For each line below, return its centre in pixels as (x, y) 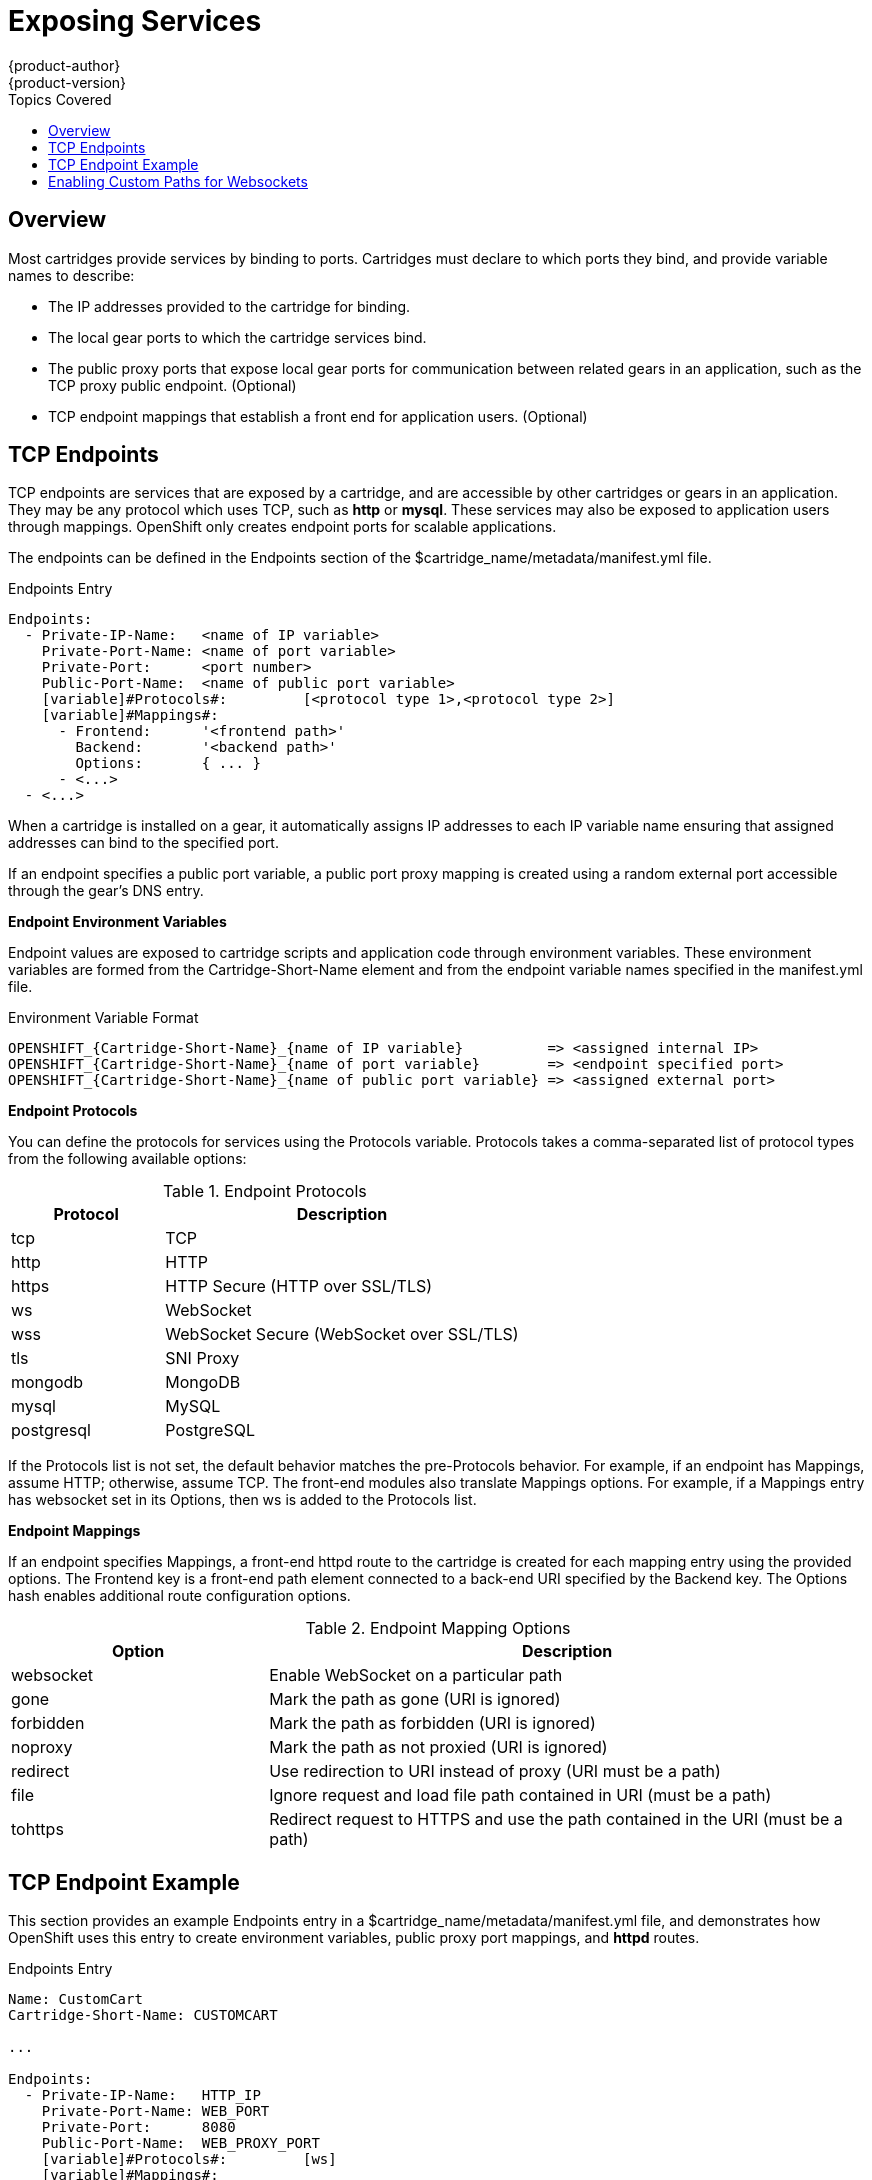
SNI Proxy (202, 1358)
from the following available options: (127, 1159)
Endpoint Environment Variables (117, 922)
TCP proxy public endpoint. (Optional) (172, 385)
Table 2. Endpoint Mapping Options (438, 1628)
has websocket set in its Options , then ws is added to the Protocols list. (242, 1500)
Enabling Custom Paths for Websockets (178, 181)
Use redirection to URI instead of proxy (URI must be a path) (495, 1771)
